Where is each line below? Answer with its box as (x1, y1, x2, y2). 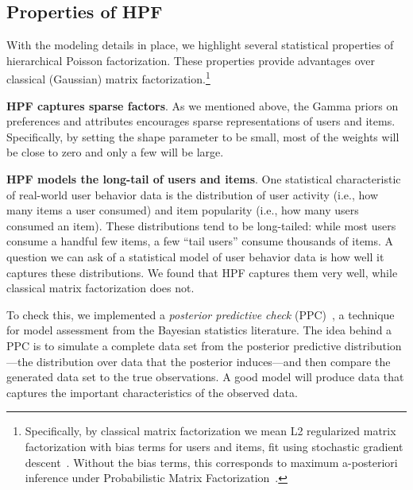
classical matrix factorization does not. (6, 280, 195, 296)
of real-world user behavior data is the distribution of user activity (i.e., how (6, 186, 379, 203)
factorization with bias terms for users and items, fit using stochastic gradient (25, 438, 403, 454)
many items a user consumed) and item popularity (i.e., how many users (6, 202, 359, 218)
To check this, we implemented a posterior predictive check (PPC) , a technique (6, 306, 395, 322)
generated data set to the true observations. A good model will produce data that (6, 368, 404, 385)
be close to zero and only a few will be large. (6, 144, 224, 160)
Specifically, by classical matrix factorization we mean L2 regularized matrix (25, 422, 396, 439)
